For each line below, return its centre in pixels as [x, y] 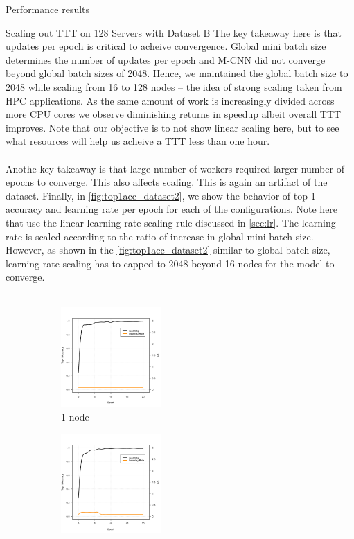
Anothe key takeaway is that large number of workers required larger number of [175, 168]
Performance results [48, 9]
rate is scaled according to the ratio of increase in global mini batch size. [160, 236]
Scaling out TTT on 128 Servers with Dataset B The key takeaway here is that [174, 32]
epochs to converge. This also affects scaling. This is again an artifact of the [167, 182]
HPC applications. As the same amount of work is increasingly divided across [170, 100]
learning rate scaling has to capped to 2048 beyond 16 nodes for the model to [170, 263]
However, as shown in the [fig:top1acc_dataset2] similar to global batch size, [168, 250]
